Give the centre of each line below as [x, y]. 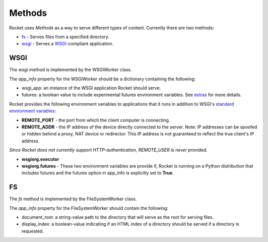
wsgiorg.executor [40, 159]
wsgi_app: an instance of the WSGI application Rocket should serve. [91, 88]
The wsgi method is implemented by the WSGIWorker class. [70, 70]
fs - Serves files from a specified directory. [65, 37]
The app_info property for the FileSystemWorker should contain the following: [89, 208]
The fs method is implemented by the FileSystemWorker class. [73, 199]
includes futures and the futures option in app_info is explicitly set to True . [98, 173]
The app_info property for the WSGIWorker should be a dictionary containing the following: [102, 79]
